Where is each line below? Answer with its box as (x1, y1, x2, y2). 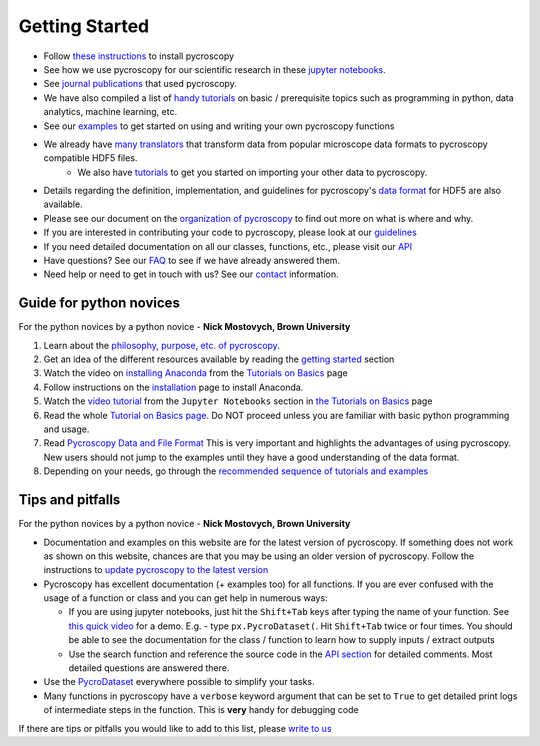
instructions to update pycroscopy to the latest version (43, 564, 269, 576)
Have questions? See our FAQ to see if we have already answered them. (43, 255, 340, 267)
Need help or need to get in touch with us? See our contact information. (43, 268, 339, 280)
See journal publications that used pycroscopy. (43, 78, 237, 90)
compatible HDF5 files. (43, 152, 138, 164)
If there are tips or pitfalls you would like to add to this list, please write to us (18, 722, 332, 734)
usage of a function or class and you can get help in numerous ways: (43, 592, 329, 604)
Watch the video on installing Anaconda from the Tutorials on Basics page (43, 367, 349, 379)
